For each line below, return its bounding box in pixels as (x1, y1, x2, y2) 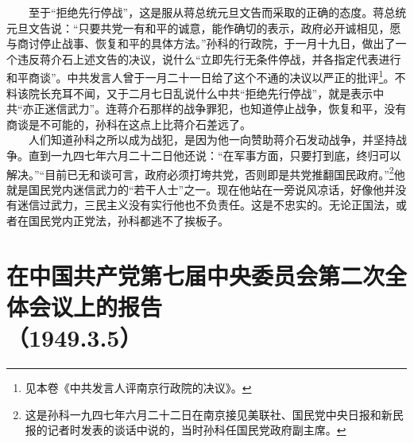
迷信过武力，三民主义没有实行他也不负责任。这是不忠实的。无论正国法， (17, 196, 396, 213)
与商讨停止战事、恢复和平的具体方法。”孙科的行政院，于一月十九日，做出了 (6, 35, 396, 52)
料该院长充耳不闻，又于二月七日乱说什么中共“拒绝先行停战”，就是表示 (6, 84, 373, 101)
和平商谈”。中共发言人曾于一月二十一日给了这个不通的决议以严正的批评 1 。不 (6, 67, 406, 86)
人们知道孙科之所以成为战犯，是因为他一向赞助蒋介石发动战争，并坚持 (28, 131, 396, 148)
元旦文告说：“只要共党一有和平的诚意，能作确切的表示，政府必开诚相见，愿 (6, 19, 401, 36)
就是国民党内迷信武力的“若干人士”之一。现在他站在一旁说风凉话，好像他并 (6, 181, 396, 197)
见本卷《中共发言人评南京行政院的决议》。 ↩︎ (25, 379, 252, 396)
